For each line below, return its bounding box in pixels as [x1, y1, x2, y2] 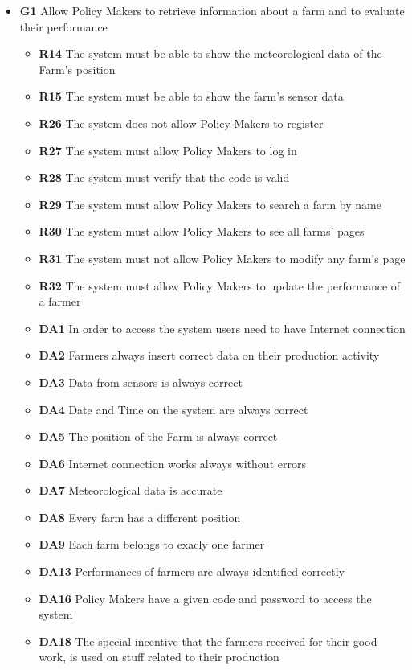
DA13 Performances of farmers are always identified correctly [39, 563, 345, 580]
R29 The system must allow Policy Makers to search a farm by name [39, 195, 381, 212]
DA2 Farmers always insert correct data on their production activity [39, 347, 380, 364]
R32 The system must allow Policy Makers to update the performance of [39, 277, 401, 294]
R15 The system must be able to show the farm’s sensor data [39, 88, 344, 105]
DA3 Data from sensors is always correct [39, 373, 243, 390]
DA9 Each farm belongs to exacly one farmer [39, 536, 265, 553]
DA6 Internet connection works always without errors [39, 454, 306, 471]
